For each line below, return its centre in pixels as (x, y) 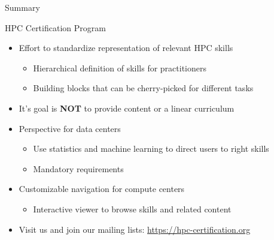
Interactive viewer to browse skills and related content (132, 208)
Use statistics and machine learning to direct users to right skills (151, 148)
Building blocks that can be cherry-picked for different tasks (143, 88)
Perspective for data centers (70, 128)
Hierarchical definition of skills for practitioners (120, 67)
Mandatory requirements (78, 168)
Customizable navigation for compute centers (102, 189)
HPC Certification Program (55, 27)
